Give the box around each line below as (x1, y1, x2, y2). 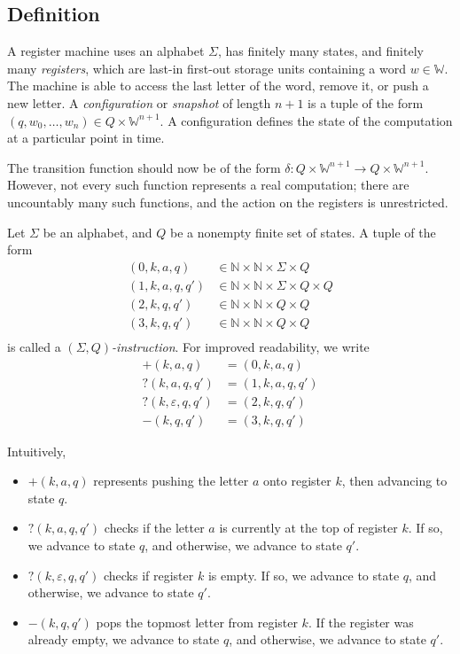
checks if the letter (104, 518, 205, 537)
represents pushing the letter (93, 471, 249, 490)
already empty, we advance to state (27, 630, 220, 649)
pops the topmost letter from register (96, 612, 298, 631)
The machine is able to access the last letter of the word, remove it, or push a (7, 76, 429, 95)
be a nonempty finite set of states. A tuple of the (169, 222, 436, 241)
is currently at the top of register (219, 518, 398, 537)
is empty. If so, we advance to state (207, 565, 400, 584)
